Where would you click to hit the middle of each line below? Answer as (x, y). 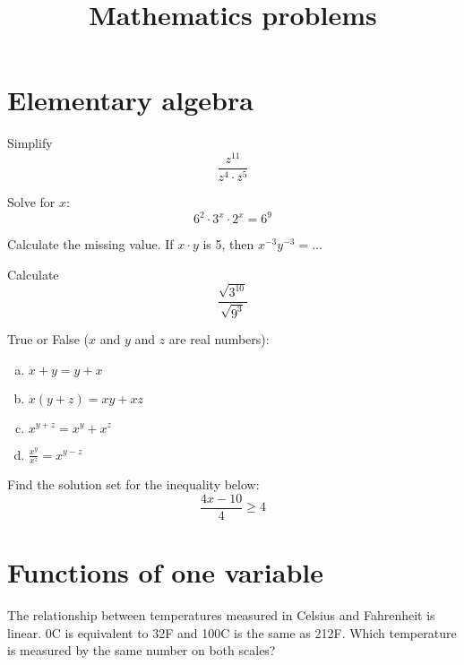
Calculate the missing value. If (90, 244)
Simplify (30, 143)
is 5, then (228, 244)
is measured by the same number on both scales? (142, 650)
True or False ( (48, 338)
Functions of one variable (165, 572)
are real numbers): (219, 338)
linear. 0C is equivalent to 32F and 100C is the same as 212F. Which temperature (232, 632)
